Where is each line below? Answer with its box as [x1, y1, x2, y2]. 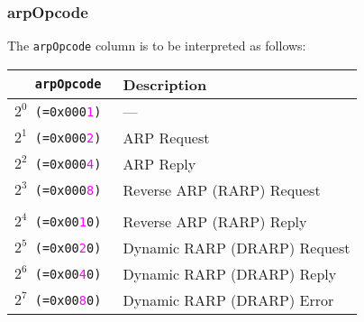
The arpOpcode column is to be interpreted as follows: [7, 36, 306, 55]
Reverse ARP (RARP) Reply [123, 210, 307, 232]
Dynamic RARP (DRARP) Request [123, 236, 350, 258]
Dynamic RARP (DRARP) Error [123, 289, 334, 310]
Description [123, 73, 207, 95]
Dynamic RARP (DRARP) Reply [123, 262, 337, 284]
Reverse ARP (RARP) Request [123, 179, 321, 200]
